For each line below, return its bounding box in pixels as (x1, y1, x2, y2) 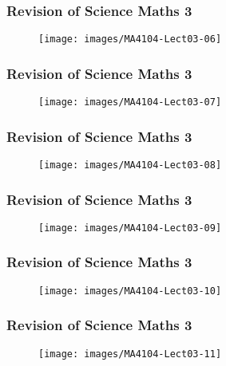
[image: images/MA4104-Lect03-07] (38, 96, 222, 108)
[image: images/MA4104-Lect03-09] (38, 222, 222, 234)
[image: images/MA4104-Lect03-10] (38, 285, 222, 297)
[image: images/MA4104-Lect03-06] (38, 33, 222, 45)
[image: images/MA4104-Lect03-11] (38, 348, 222, 360)
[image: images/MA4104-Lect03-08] (38, 159, 222, 171)
